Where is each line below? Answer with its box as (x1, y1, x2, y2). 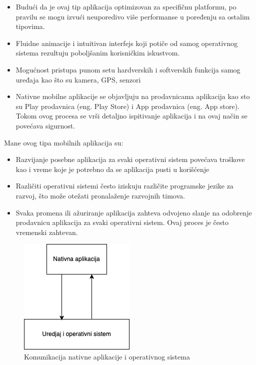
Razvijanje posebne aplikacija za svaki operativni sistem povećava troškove (15, 154, 245, 164)
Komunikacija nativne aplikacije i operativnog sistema (24, 351, 190, 361)
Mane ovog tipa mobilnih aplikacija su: (4, 137, 123, 147)
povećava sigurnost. (15, 120, 75, 130)
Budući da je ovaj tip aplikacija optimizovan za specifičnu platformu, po (15, 1, 236, 11)
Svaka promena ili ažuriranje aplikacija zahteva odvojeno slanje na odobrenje (15, 207, 252, 217)
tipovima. (15, 21, 45, 31)
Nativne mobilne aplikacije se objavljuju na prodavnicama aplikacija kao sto (15, 91, 250, 101)
